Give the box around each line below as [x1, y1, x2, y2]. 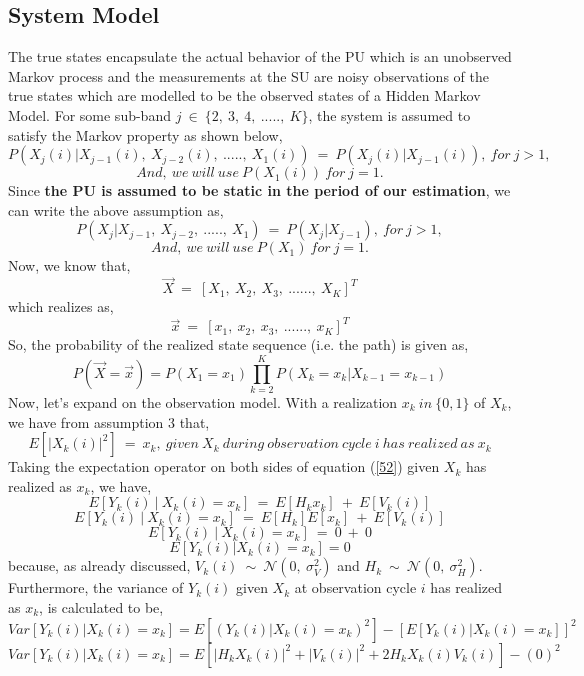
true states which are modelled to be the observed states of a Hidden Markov [8, 85, 481, 106]
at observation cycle [294, 577, 417, 598]
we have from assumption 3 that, [8, 411, 210, 432]
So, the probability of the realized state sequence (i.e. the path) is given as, [8, 334, 469, 355]
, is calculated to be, [39, 596, 164, 617]
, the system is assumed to [308, 104, 471, 125]
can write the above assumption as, [8, 199, 224, 220]
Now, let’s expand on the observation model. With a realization [8, 391, 398, 412]
